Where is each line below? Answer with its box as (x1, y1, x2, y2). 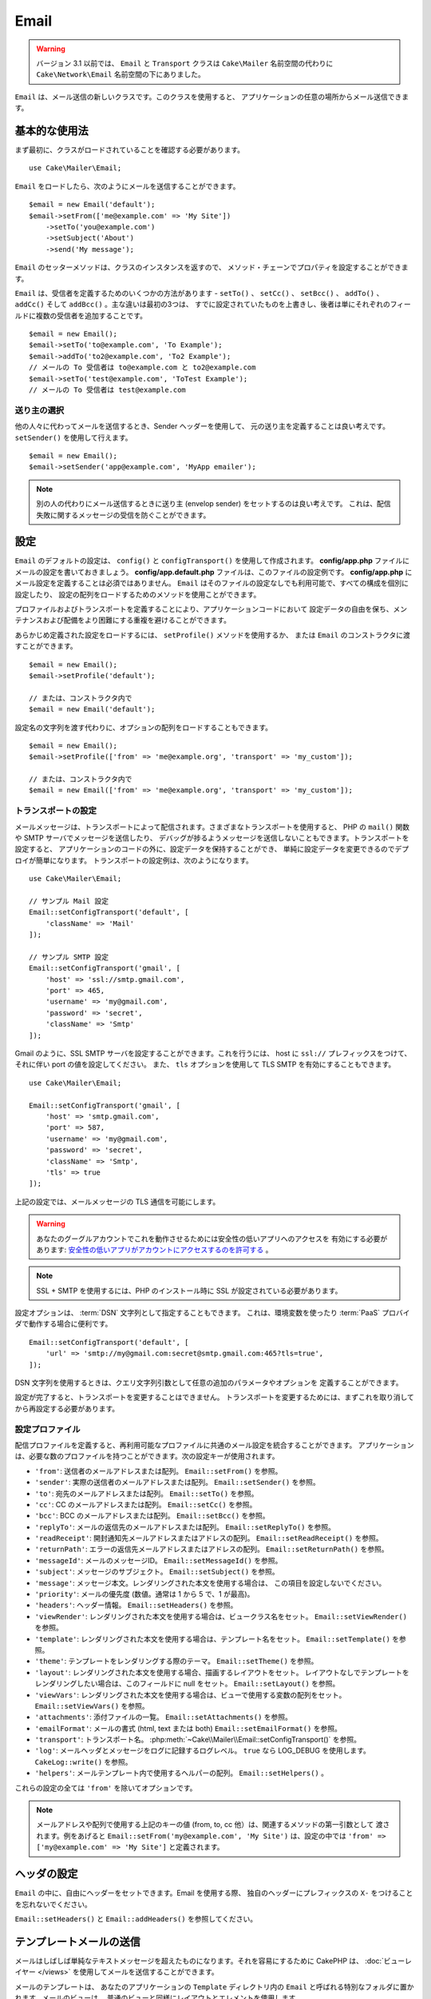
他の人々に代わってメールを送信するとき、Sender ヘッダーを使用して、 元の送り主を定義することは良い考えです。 (14, 421, 390, 431)
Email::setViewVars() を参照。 (34, 1701, 149, 1710)
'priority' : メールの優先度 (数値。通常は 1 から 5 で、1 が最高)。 (34, 1590, 255, 1599)
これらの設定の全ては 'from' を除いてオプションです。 (14, 1783, 197, 1793)
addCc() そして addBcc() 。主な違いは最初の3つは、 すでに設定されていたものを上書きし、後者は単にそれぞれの (14, 300, 390, 309)
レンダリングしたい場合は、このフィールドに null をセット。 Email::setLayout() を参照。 (34, 1679, 340, 1689)
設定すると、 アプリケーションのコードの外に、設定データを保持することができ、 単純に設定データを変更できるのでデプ (14, 844, 409, 854)
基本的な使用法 (14, 124, 89, 138)
